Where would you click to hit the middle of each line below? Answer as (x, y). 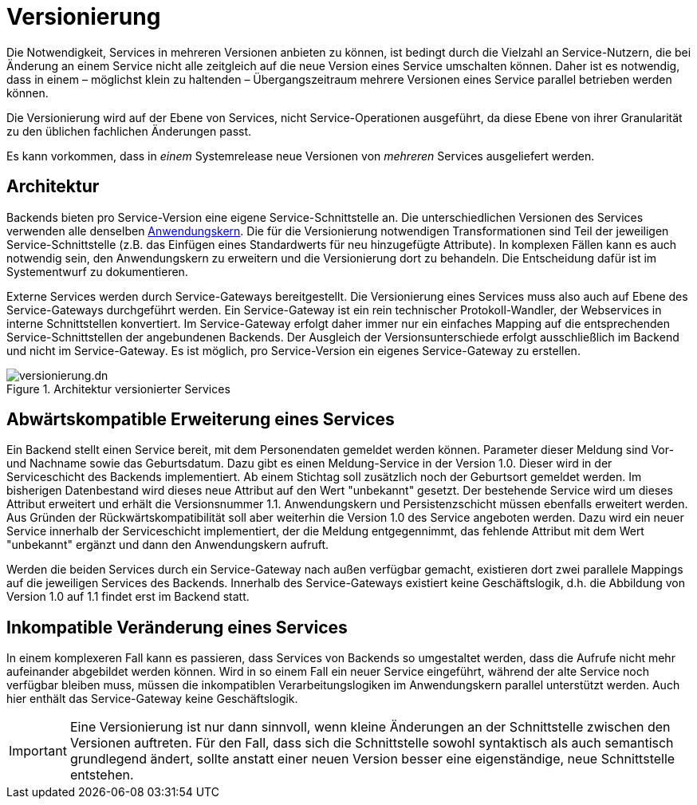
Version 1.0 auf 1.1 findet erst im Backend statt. (128, 597)
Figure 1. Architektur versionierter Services (118, 389)
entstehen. (102, 775)
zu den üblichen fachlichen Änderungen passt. (129, 131)
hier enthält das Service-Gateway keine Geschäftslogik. (152, 699)
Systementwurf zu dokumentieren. (97, 271)
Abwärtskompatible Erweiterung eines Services (201, 420)
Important (38, 751)
